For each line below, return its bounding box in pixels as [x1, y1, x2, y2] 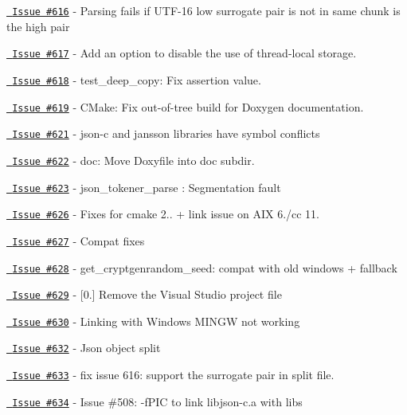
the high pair [6, 18, 70, 34]
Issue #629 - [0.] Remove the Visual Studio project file [12, 286, 282, 303]
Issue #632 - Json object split [12, 339, 161, 356]
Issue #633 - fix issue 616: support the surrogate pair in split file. [12, 366, 335, 383]
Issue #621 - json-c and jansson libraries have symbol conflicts [12, 125, 320, 142]
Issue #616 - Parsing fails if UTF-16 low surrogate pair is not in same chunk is [12, 2, 401, 18]
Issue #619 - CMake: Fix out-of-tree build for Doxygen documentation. [12, 98, 364, 115]
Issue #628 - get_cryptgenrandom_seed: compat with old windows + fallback [12, 259, 397, 276]
